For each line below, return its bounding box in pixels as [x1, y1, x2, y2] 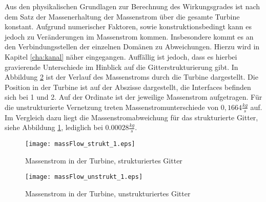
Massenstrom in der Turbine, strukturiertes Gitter [25, 155, 182, 166]
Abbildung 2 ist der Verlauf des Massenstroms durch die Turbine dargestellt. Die [5, 71, 258, 82]
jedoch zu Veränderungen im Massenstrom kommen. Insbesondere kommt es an [5, 31, 254, 42]
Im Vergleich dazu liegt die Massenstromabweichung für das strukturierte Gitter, [5, 112, 258, 122]
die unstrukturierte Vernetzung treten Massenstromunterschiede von [5, 101, 219, 112]
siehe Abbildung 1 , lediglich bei [5, 122, 103, 133]
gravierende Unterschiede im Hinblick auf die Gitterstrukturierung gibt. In [5, 61, 238, 72]
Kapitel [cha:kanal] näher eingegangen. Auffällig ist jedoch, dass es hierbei [5, 51, 237, 62]
